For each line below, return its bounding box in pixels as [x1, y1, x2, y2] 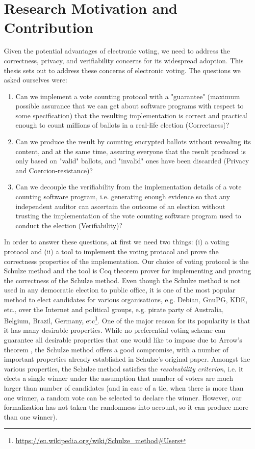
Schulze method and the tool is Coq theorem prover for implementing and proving [4, 265, 251, 276]
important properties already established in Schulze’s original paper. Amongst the [4, 354, 250, 364]
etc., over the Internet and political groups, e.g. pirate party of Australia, [4, 304, 224, 314]
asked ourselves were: [4, 75, 67, 85]
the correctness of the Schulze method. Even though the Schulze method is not [4, 275, 241, 285]
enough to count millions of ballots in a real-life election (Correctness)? [15, 120, 229, 130]
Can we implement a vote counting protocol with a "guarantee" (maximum [15, 91, 240, 101]
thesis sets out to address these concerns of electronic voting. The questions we [4, 65, 241, 75]
